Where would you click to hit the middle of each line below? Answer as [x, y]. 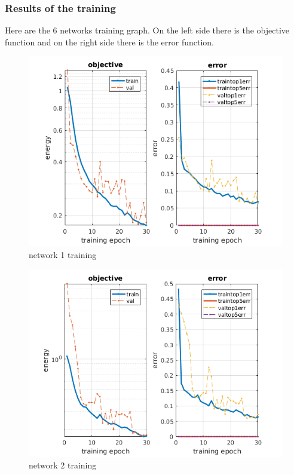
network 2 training [63, 465]
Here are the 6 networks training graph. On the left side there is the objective [147, 30]
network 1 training [63, 255]
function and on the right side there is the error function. [109, 42]
